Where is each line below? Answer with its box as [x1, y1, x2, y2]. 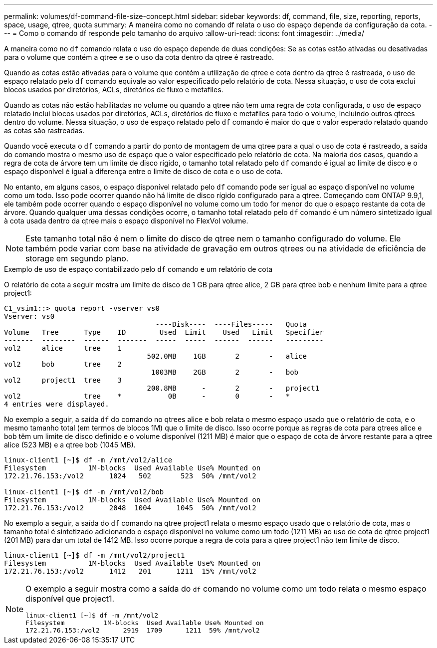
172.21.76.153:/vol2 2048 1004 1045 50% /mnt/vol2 [4, 504, 256, 512]
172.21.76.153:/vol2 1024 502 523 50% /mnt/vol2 [4, 472, 256, 480]
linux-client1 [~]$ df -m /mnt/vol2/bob [4, 488, 164, 496]
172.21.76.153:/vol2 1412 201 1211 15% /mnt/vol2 [4, 567, 256, 575]
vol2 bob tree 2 [4, 360, 122, 368]
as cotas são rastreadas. [4, 126, 85, 135]
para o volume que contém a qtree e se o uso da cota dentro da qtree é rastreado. [4, 53, 274, 61]
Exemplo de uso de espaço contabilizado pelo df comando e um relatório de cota [4, 265, 273, 273]
